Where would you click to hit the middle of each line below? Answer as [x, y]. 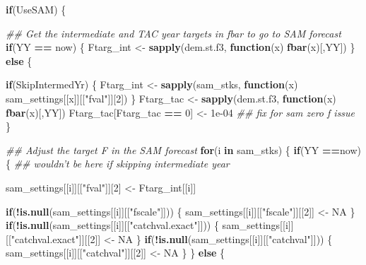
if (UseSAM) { [36, 9]
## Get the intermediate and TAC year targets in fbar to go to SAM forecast [173, 33]
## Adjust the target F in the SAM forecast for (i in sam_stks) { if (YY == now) [183, 149]
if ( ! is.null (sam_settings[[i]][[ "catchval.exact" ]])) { [112, 225]
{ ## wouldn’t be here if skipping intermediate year [118, 164]
